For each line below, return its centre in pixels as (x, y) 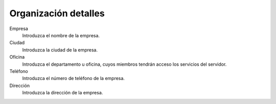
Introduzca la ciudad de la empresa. (60, 50)
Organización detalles (57, 13)
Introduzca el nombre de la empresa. (61, 35)
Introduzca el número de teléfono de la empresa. (74, 79)
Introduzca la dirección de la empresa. (63, 93)
